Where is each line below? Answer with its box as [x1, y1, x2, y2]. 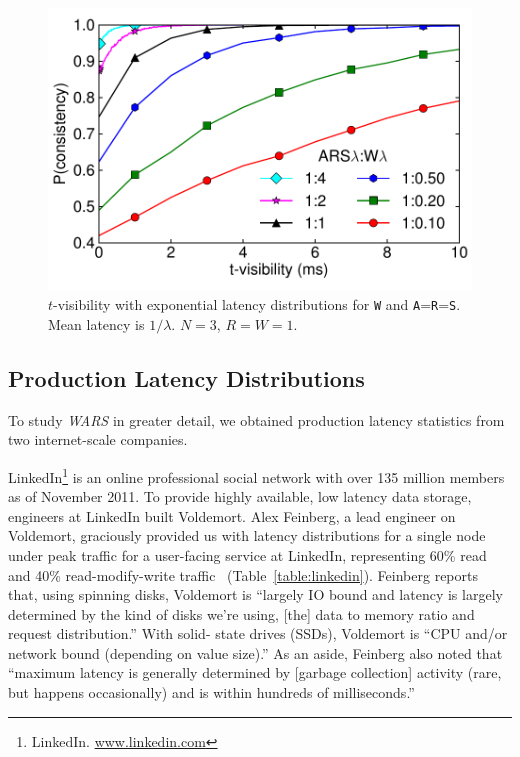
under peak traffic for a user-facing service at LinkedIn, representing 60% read [8, 544, 487, 565]
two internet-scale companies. [8, 429, 188, 450]
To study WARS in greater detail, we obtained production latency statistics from [8, 409, 505, 430]
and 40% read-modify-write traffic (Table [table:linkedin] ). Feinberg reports [8, 564, 478, 585]
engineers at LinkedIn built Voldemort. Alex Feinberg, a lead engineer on [8, 505, 456, 526]
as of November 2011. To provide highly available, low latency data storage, [8, 486, 472, 507]
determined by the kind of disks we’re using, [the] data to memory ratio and [8, 603, 475, 624]
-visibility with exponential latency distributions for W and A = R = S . [53, 294, 461, 315]
